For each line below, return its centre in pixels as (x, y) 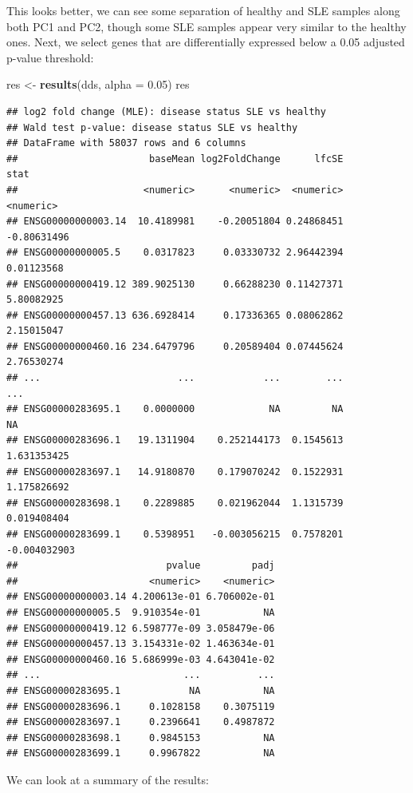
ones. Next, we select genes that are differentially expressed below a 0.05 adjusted (206, 42)
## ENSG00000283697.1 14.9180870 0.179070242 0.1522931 (175, 472)
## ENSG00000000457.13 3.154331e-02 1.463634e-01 (141, 644)
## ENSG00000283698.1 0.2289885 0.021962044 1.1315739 (175, 503)
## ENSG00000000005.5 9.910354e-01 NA (141, 612)
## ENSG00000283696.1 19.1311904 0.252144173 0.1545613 (175, 440)
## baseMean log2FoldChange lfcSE (175, 159)
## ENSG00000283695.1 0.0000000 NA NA (175, 409)
